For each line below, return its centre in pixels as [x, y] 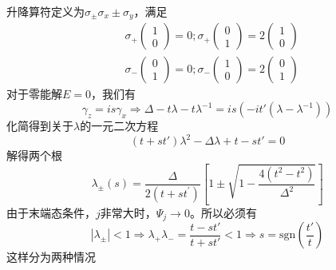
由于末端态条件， [51, 212]
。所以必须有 [223, 212]
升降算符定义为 [45, 11]
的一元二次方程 [119, 126]
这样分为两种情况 [51, 257]
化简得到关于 [40, 126]
